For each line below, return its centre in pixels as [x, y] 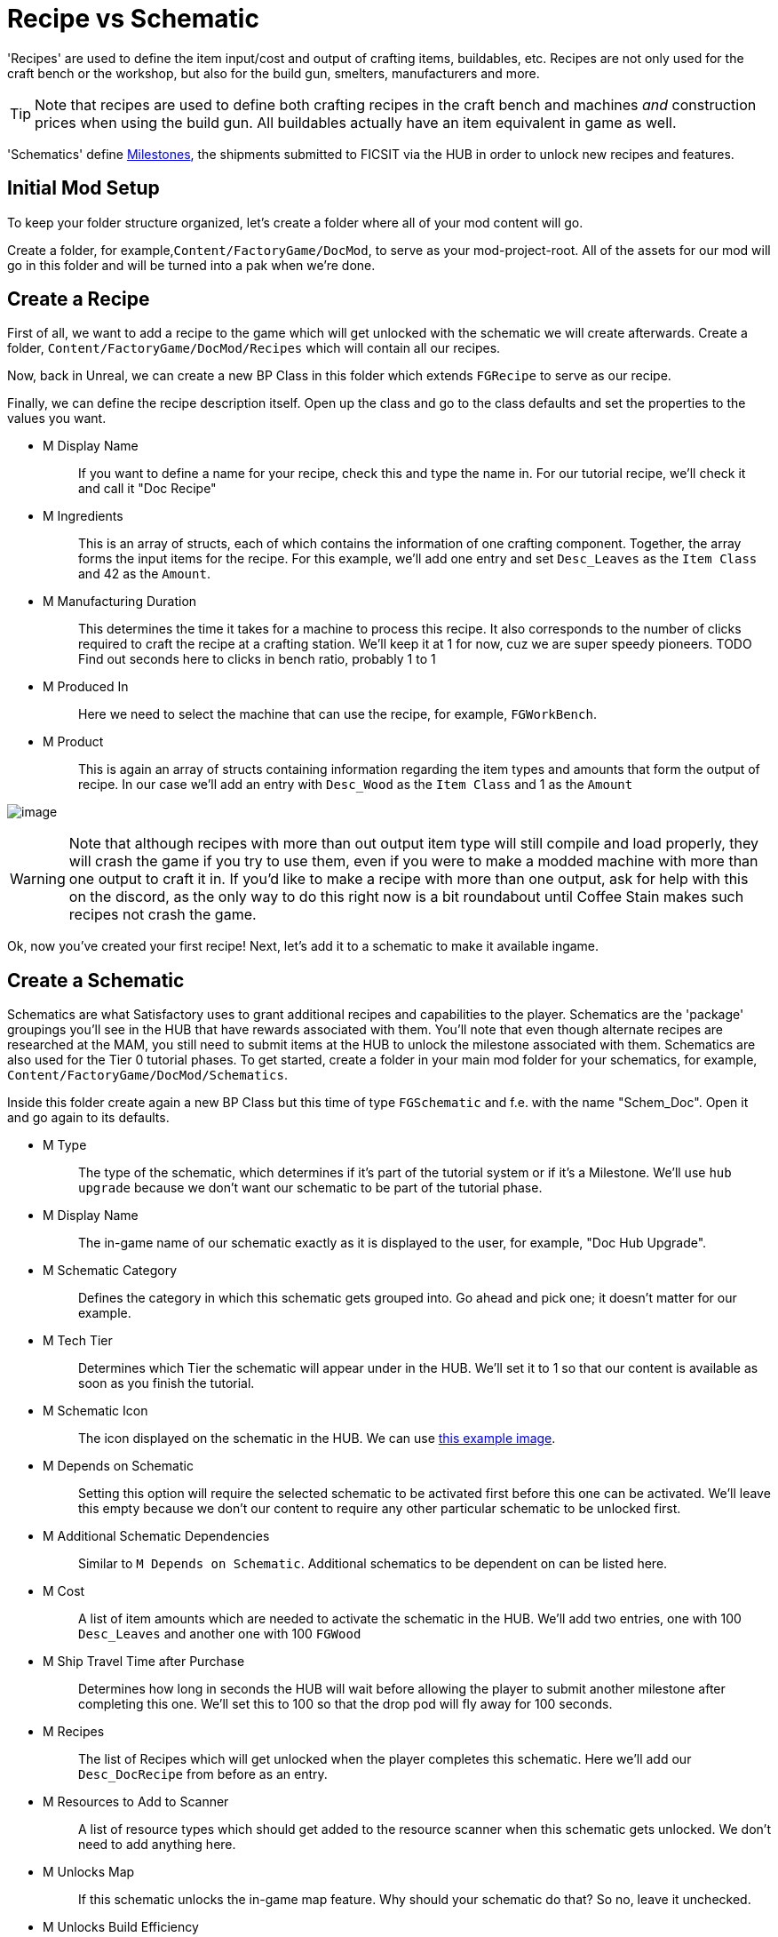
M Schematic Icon [95, 1411]
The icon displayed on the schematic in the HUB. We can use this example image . [317, 1439]
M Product [73, 742]
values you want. [57, 418]
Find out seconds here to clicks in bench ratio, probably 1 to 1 [257, 659]
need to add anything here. [157, 1845]
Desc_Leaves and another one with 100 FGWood [220, 1634]
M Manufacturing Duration [120, 602]
